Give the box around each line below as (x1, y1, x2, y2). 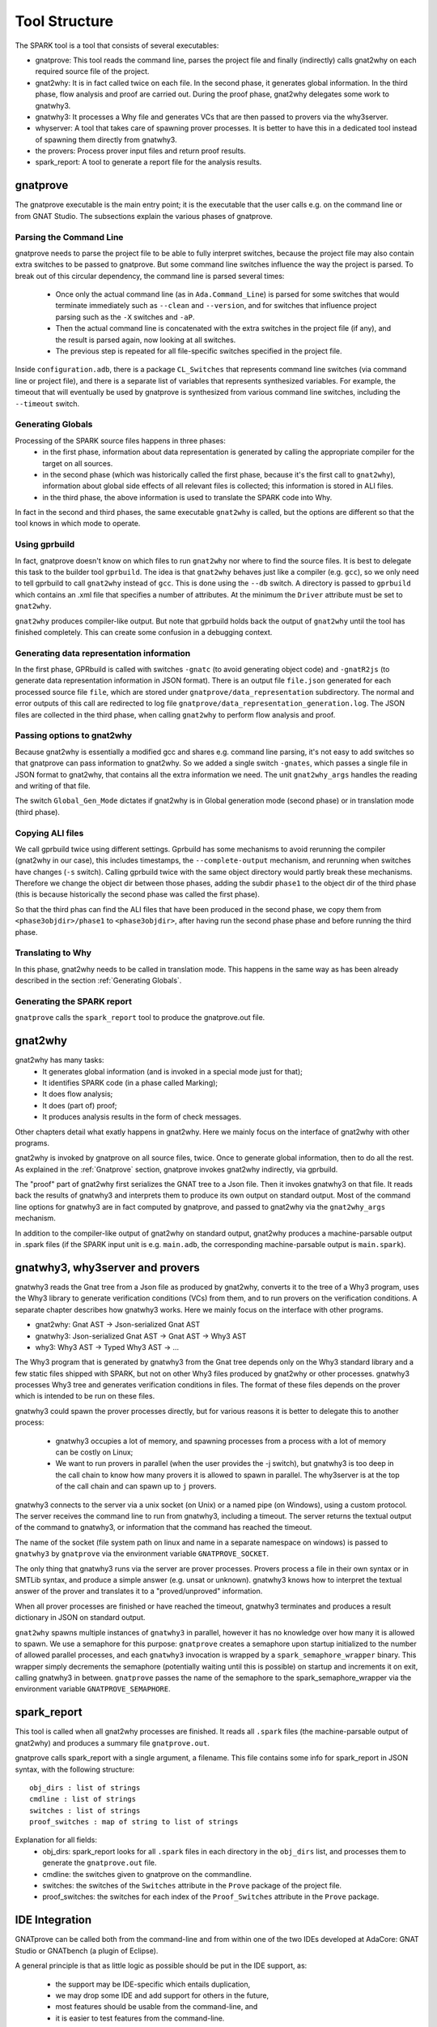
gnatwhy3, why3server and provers (15, 1261, 200, 1275)
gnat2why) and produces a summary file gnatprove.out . (15, 1738, 210, 1747)
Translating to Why (15, 947, 92, 958)
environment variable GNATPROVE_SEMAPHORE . (15, 1684, 171, 1694)
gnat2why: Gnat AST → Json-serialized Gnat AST (35, 1320, 201, 1330)
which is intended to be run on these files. (15, 1391, 155, 1401)
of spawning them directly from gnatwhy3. (35, 135, 177, 144)
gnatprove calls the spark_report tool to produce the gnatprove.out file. (15, 1013, 265, 1022)
